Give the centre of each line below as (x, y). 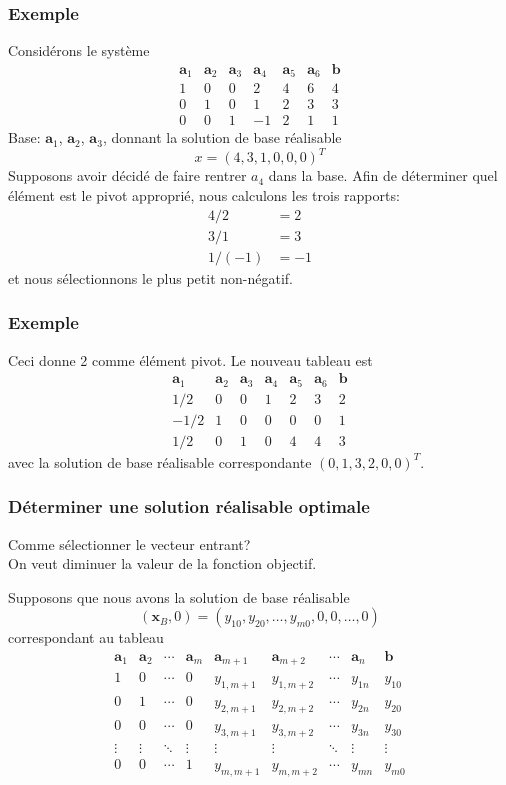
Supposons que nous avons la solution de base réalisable (179, 596)
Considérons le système (79, 50)
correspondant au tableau (86, 637)
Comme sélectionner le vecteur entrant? (129, 543)
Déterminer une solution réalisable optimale (189, 506)
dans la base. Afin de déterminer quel (383, 175)
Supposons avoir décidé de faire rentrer (127, 175)
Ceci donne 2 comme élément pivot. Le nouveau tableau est (190, 359)
